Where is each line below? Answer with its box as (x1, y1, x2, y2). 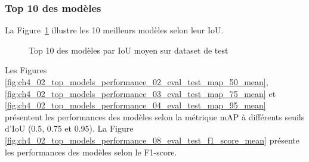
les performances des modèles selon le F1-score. (5, 145, 177, 158)
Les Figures (5, 64, 47, 76)
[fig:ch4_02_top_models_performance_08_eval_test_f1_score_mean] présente (5, 133, 299, 146)
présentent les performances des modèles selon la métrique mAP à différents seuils (5, 110, 305, 123)
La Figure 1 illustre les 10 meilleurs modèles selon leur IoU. (5, 24, 224, 36)
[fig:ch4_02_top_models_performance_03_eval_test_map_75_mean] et (5, 87, 276, 99)
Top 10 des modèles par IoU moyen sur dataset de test (29, 43, 228, 56)
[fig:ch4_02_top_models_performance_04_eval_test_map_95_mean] (5, 99, 266, 111)
